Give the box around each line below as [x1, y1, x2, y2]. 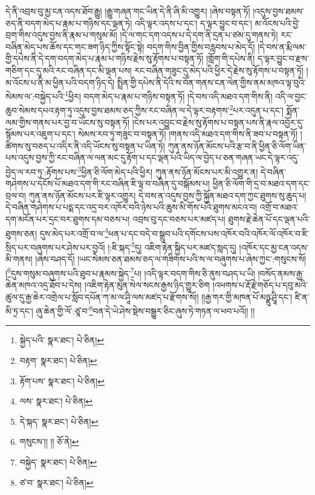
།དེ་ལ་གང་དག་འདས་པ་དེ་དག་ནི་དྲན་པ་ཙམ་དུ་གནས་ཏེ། [120, 28, 278, 41]
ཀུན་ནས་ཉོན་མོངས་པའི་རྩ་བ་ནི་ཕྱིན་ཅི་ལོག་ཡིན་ [167, 139, 307, 152]
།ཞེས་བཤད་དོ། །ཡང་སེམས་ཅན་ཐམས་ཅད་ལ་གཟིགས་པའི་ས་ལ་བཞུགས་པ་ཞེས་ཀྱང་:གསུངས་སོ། [35, 253, 307, 265]
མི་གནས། [5, 253, 33, 265]
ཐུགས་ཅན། [5, 227, 37, 239]
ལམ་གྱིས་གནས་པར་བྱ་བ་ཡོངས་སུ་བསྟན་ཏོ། [5, 115, 130, 128]
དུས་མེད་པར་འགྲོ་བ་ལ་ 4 [39, 225, 109, 239]
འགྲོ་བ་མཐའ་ [259, 201, 299, 213]
